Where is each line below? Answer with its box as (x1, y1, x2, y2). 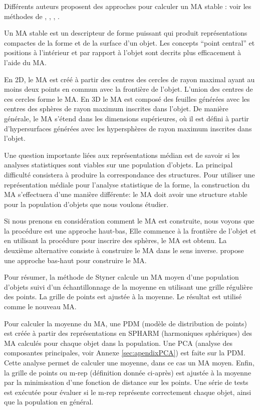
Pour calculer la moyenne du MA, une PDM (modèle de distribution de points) (4, 318, 247, 328)
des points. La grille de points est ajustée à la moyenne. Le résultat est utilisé (4, 291, 242, 302)
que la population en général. (4, 396, 94, 407)
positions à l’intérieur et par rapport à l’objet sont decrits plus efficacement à (4, 47, 241, 58)
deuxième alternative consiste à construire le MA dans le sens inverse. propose (4, 245, 244, 256)
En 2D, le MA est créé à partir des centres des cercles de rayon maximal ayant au (4, 74, 255, 84)
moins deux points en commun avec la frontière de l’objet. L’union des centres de (4, 84, 253, 94)
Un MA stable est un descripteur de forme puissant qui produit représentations (4, 28, 247, 38)
